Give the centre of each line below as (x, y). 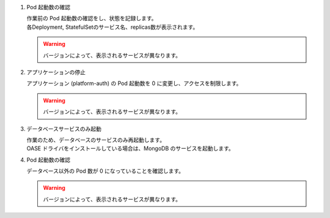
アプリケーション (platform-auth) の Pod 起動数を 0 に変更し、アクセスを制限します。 (134, 83)
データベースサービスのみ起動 (64, 129)
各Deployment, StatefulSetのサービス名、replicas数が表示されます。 (112, 27)
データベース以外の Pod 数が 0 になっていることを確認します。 (105, 171)
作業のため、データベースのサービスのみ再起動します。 (96, 140)
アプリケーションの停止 (56, 72)
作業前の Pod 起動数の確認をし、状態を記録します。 (92, 18)
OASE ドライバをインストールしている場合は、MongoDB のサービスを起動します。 (130, 148)
